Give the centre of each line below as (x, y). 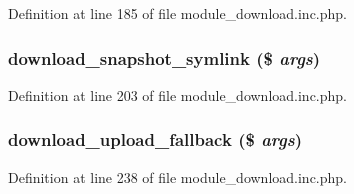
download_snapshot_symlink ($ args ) (164, 57)
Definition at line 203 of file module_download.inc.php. (177, 94)
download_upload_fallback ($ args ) (155, 139)
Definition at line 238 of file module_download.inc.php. (177, 176)
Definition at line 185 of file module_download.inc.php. (177, 13)
